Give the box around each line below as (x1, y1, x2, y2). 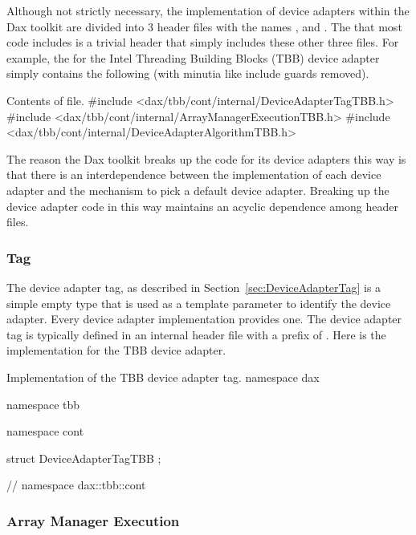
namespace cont (6, 423, 84, 440)
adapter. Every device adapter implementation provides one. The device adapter (6, 310, 402, 327)
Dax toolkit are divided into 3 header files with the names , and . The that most (6, 18, 402, 34)
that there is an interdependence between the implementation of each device (6, 166, 381, 183)
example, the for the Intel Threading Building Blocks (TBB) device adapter (6, 49, 380, 66)
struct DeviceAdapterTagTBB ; (6, 449, 161, 466)
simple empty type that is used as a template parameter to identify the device (6, 294, 391, 311)
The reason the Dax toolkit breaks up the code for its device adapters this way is (6, 150, 406, 167)
